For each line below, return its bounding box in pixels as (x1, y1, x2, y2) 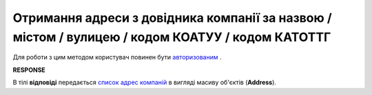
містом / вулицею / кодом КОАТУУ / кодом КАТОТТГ (12, 29, 331, 44)
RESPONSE (12, 66, 46, 74)
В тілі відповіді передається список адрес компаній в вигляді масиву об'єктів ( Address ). (12, 79, 277, 87)
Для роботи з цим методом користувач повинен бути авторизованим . (12, 53, 222, 62)
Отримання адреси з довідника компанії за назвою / (12, 10, 332, 25)
